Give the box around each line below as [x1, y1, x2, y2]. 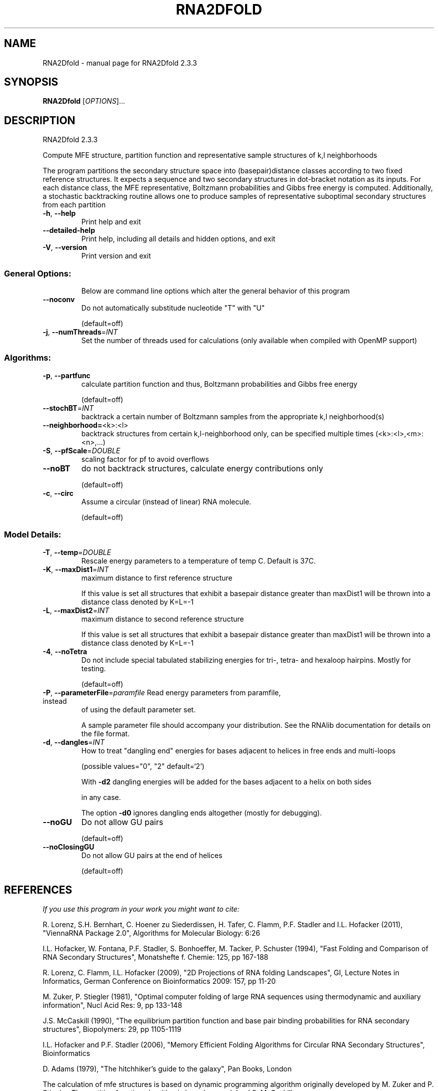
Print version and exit [81, 251, 151, 260]
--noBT [42, 463, 70, 473]
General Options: [4, 268, 71, 279]
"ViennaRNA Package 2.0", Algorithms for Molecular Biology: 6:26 [42, 929, 260, 938]
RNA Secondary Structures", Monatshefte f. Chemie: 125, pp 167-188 [42, 953, 268, 962]
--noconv [42, 295, 75, 304]
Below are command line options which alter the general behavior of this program [81, 287, 350, 296]
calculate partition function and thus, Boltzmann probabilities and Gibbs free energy [81, 379, 357, 388]
